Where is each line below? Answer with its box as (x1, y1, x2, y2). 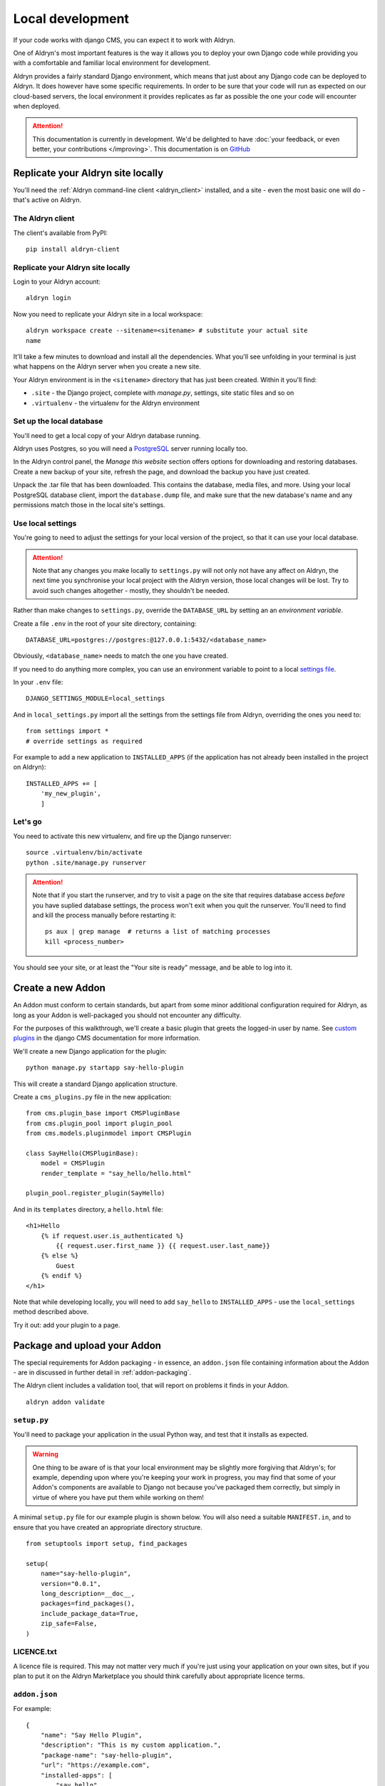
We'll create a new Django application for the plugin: (13, 1047, 167, 1055)
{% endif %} (40, 1272, 83, 1280)
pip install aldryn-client (26, 245, 120, 253)
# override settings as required (26, 737, 143, 745)
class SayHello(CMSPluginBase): (26, 1149, 139, 1157)
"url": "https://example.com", (40, 1761, 150, 1770)
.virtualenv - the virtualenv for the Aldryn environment (31, 399, 200, 407)
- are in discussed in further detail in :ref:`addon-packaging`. (13, 1368, 192, 1377)
